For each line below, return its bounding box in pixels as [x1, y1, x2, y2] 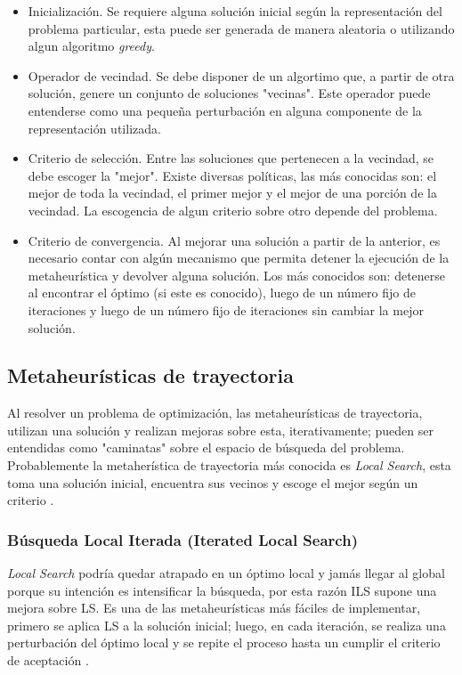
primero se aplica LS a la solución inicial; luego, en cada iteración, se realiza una [7, 615, 446, 634]
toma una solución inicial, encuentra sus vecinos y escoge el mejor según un [7, 473, 418, 492]
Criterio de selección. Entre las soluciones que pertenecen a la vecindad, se [28, 149, 434, 167]
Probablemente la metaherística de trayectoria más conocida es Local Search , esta [7, 456, 451, 475]
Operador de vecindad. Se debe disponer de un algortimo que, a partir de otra [28, 66, 455, 85]
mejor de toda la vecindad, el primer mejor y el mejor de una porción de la [28, 183, 437, 202]
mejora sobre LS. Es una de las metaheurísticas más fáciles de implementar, [7, 598, 421, 617]
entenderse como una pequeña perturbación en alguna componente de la [28, 101, 422, 119]
